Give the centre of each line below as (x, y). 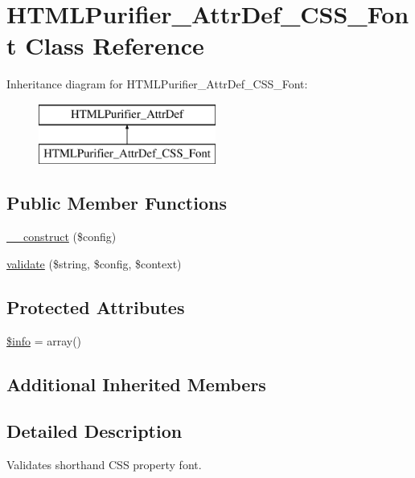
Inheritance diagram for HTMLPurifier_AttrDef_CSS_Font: (157, 84)
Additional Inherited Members (136, 384)
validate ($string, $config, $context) (94, 263)
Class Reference (115, 45)
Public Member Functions (117, 203)
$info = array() (44, 340)
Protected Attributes (96, 306)
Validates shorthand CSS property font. (104, 465)
